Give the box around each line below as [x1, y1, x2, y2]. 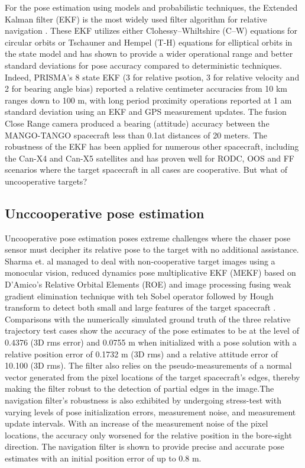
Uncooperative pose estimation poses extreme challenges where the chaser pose [5, 231, 291, 244]
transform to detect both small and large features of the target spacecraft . [5, 301, 276, 314]
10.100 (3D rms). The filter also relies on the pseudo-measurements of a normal [5, 359, 292, 372]
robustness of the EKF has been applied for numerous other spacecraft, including [5, 140, 299, 153]
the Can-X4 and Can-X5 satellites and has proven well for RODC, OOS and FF [5, 151, 294, 164]
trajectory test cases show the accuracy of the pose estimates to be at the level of [5, 324, 299, 337]
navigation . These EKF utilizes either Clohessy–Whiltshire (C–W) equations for [5, 24, 297, 37]
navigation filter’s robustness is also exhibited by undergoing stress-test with [5, 394, 281, 406]
